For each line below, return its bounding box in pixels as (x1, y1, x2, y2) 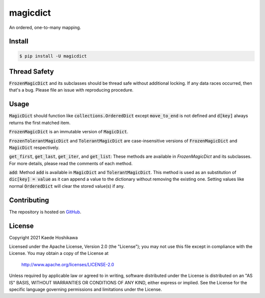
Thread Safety (9, 67, 54, 75)
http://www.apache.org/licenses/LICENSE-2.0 (21, 261, 114, 267)
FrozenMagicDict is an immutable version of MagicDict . (9, 129, 129, 135)
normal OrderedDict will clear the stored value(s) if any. (9, 183, 125, 189)
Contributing (9, 196, 49, 204)
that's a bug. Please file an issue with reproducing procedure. (9, 87, 133, 93)
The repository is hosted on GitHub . (9, 209, 81, 215)
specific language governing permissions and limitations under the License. (9, 287, 162, 293)
